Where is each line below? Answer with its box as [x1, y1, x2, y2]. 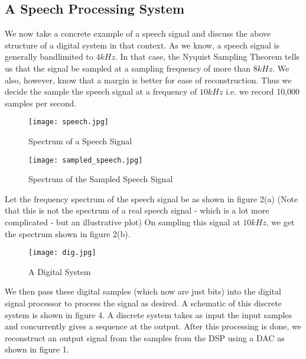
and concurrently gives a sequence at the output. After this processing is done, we [5, 320, 301, 332]
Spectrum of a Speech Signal [28, 135, 132, 147]
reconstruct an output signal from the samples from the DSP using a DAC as [5, 331, 285, 344]
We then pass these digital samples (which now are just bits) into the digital [5, 285, 282, 297]
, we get [266, 216, 295, 228]
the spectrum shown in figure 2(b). [5, 227, 131, 240]
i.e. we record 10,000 [226, 85, 300, 98]
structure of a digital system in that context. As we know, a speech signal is [5, 38, 279, 51]
